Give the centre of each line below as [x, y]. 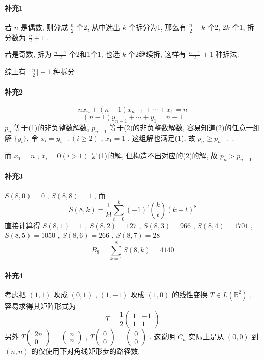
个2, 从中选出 [98, 27]
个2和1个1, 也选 [94, 54]
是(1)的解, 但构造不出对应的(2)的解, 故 [155, 155]
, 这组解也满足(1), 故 [162, 138]
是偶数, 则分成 [44, 27]
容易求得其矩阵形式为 [40, 305]
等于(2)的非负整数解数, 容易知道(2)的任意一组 [185, 127]
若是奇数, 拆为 [28, 54]
